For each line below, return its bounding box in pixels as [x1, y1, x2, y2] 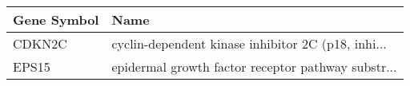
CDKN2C [13, 34, 67, 53]
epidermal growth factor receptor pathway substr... [111, 57, 397, 76]
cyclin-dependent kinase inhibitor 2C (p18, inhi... [111, 34, 387, 53]
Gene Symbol [13, 10, 99, 29]
